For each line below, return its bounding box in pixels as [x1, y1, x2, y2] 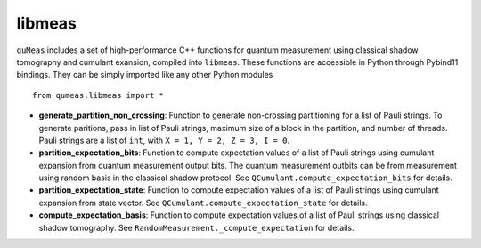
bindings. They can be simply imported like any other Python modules [16, 70, 273, 80]
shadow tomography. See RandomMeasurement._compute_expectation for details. [38, 222, 355, 233]
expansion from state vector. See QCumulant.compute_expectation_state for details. [38, 197, 368, 208]
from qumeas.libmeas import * [32, 90, 165, 100]
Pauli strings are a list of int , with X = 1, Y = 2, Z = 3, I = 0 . [38, 135, 289, 145]
